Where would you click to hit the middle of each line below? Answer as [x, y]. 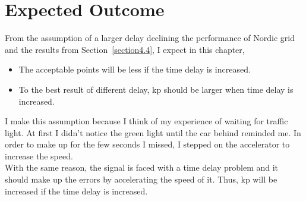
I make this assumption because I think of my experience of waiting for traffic [146, 121]
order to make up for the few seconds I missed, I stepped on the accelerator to [147, 144]
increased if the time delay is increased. [76, 191]
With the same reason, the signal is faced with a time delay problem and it [142, 167]
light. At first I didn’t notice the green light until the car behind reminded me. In [153, 132]
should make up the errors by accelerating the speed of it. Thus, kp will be [141, 179]
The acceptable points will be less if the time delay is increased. [135, 69]
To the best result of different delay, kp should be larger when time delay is [156, 89]
